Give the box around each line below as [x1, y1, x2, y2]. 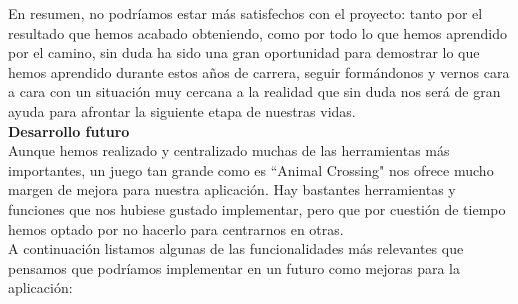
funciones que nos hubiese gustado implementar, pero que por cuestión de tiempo [8, 198, 506, 219]
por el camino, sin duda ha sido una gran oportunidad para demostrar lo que [8, 42, 480, 63]
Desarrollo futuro [8, 120, 130, 141]
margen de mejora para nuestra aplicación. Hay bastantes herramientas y [8, 179, 456, 200]
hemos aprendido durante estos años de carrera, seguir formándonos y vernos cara [8, 61, 510, 82]
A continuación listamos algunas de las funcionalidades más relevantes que [8, 238, 464, 259]
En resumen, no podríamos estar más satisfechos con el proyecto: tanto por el [8, 3, 483, 23]
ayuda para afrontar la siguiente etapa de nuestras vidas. [8, 100, 356, 121]
